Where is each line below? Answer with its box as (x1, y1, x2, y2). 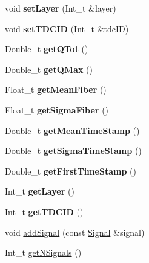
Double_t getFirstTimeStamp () (5, 164, 136, 177)
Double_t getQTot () (5, 42, 88, 55)
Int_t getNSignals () (5, 246, 82, 259)
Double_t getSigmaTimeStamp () (5, 144, 142, 157)
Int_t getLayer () (5, 185, 74, 198)
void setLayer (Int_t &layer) (5, 2, 116, 14)
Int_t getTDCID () (5, 205, 84, 218)
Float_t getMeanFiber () (5, 83, 107, 96)
